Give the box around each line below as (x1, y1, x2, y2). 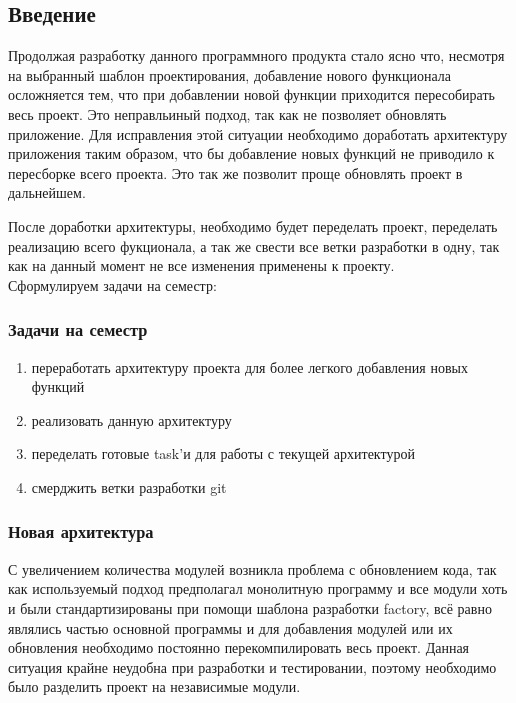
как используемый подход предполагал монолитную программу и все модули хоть (8, 578, 508, 599)
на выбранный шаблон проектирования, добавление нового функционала (8, 64, 451, 85)
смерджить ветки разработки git (31, 476, 227, 497)
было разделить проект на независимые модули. (8, 676, 301, 697)
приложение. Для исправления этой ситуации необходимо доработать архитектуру (8, 123, 508, 144)
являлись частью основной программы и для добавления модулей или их (8, 617, 453, 638)
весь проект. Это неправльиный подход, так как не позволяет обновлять (8, 103, 447, 124)
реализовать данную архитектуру (31, 409, 232, 430)
